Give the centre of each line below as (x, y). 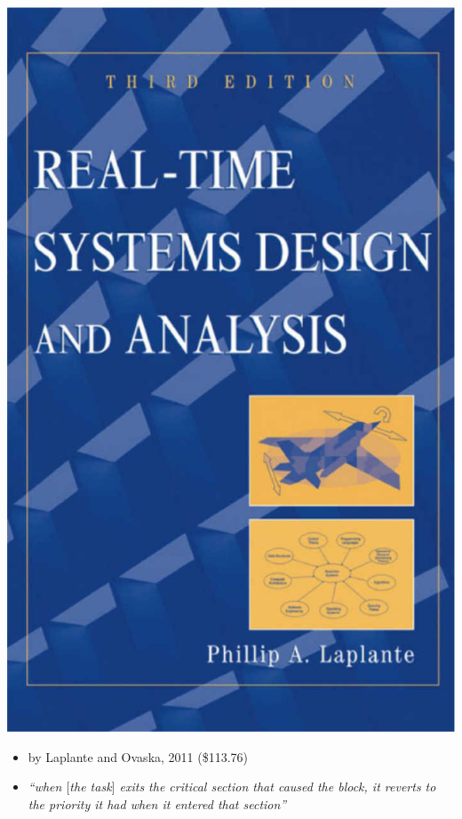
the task (91, 787)
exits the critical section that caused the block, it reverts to (278, 787)
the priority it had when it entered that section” (157, 803)
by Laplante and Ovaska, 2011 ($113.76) (138, 756)
